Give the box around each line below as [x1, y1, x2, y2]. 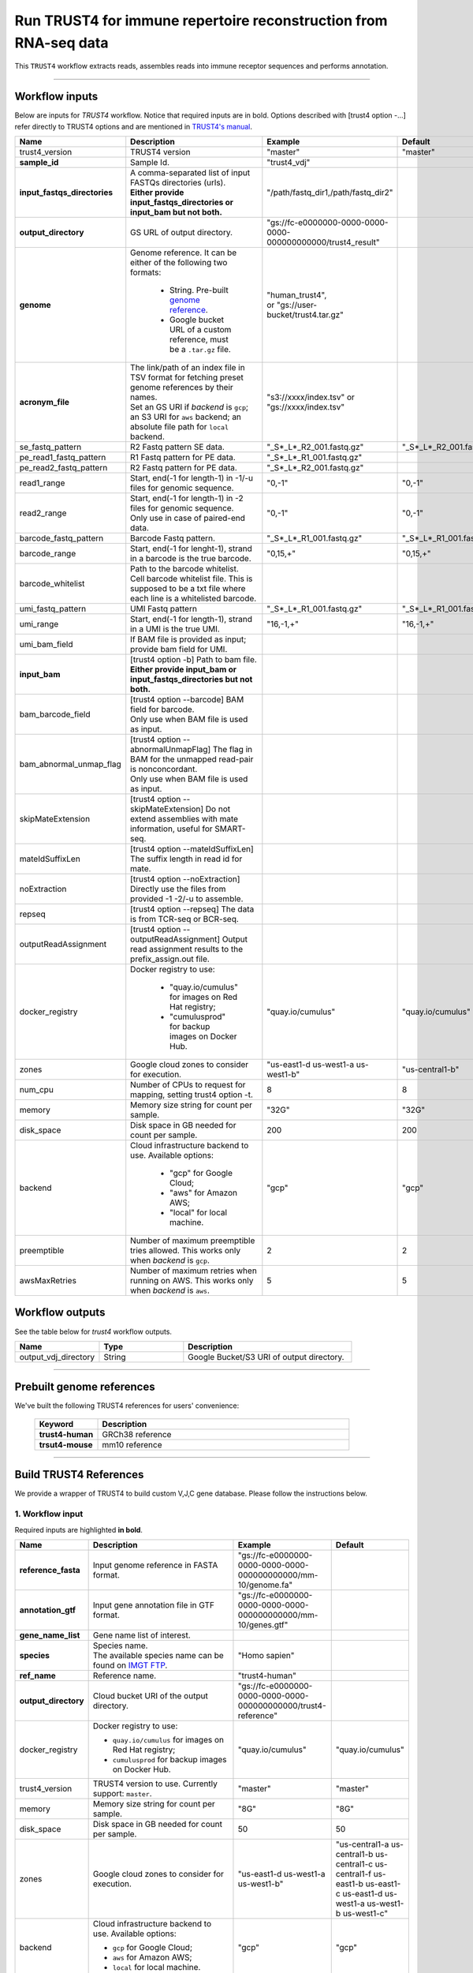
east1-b [335, 1878, 364, 1889]
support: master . [92, 1788, 153, 1799]
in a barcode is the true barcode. [130, 553, 251, 564]
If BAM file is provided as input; [130, 634, 247, 645]
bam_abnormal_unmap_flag [19, 758, 121, 769]
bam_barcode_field [19, 709, 91, 720]
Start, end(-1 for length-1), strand [130, 614, 252, 625]
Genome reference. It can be [130, 247, 237, 258]
